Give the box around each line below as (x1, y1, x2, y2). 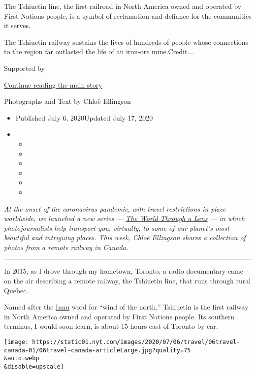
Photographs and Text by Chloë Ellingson (4, 96, 131, 106)
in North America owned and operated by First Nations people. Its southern (4, 311, 235, 321)
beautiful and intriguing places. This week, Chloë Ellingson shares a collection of (4, 232, 246, 243)
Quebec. (4, 285, 29, 295)
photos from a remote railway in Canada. (4, 242, 128, 252)
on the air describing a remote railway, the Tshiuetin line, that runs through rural (4, 276, 251, 286)
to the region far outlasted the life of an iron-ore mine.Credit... (4, 46, 193, 57)
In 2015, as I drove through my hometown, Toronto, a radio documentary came (4, 266, 243, 276)
